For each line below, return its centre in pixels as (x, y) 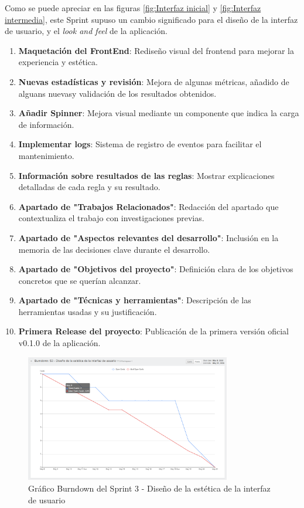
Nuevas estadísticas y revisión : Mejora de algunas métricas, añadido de (154, 81)
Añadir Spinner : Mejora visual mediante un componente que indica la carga (159, 113)
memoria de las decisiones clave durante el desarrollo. (114, 249)
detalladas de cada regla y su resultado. (89, 187)
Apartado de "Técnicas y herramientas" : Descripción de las (135, 300)
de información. (46, 124)
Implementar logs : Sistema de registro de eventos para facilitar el (140, 144)
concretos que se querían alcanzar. (80, 280)
